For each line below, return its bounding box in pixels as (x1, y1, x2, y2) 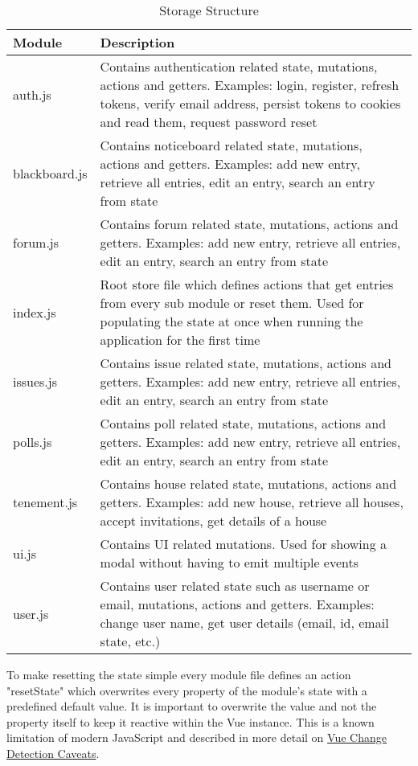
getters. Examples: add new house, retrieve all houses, (100, 493, 404, 511)
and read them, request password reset (100, 113, 318, 131)
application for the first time (100, 330, 260, 349)
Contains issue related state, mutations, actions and (100, 354, 391, 372)
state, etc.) (100, 632, 161, 650)
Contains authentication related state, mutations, (100, 57, 378, 76)
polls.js (13, 432, 52, 451)
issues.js (13, 372, 58, 391)
